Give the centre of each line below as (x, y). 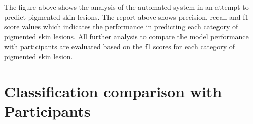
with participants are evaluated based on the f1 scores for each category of (120, 46)
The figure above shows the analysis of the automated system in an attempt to (126, 7)
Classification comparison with (113, 91)
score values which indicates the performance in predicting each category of (121, 27)
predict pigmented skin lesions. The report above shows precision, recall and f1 (126, 16)
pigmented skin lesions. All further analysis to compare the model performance (126, 36)
